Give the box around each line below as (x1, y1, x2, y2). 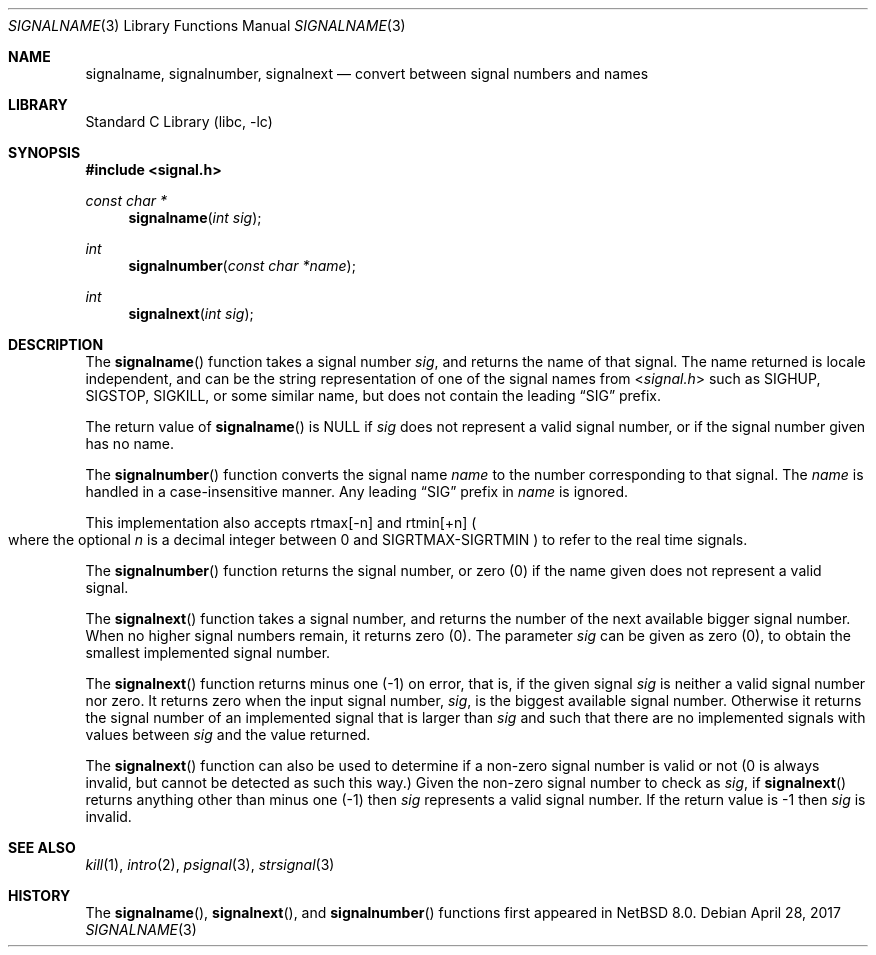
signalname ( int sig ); (128, 209, 262, 226)
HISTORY (8, 887, 71, 904)
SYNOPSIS (8, 144, 81, 161)
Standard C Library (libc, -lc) (85, 113, 273, 130)
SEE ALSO (8, 839, 76, 856)
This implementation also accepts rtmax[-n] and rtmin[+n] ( (85, 514, 477, 531)
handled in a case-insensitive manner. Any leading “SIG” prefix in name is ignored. (85, 483, 629, 500)
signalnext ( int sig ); (128, 305, 254, 322)
